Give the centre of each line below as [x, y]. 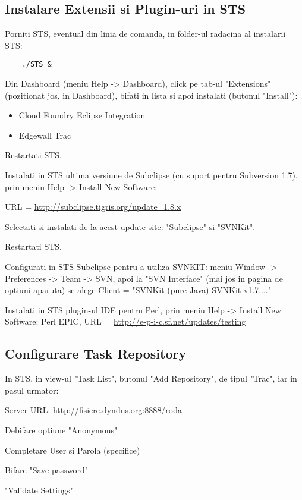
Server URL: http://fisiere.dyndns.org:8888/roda [93, 410]
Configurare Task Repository [96, 353]
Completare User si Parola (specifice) [73, 450]
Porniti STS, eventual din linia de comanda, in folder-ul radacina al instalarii [145, 34]
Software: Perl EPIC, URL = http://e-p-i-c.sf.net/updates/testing [125, 321]
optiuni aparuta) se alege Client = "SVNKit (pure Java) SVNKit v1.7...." [138, 290]
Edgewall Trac [45, 135]
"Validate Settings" [39, 490]
